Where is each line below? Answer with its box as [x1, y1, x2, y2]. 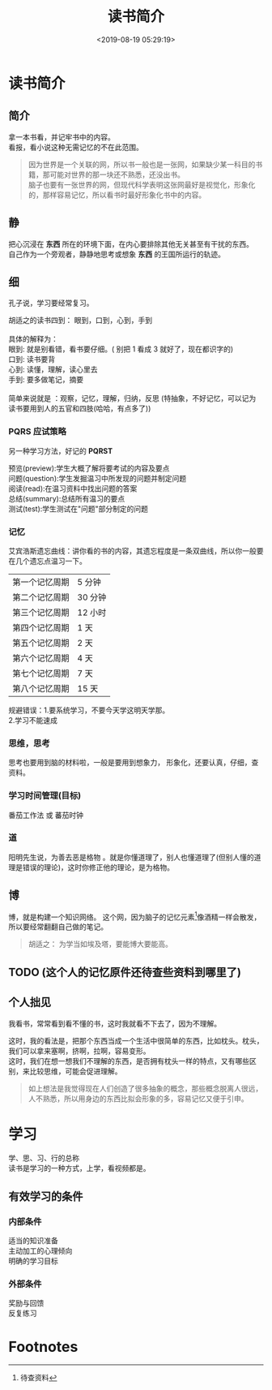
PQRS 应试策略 [8, 426, 67, 437]
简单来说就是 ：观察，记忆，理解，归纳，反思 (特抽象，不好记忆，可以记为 [8, 394, 257, 403]
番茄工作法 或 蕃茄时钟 [8, 810, 83, 820]
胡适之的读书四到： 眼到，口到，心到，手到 [8, 316, 152, 325]
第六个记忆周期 [12, 652, 70, 664]
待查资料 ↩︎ [19, 1373, 57, 1383]
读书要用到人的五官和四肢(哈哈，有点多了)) [8, 403, 151, 414]
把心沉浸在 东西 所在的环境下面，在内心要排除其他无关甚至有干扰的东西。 [8, 239, 253, 248]
